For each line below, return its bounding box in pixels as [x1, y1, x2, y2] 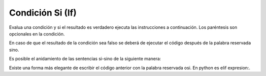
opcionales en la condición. [9, 31, 65, 37]
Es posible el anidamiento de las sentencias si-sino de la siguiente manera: [9, 56, 161, 62]
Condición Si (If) [9, 7, 77, 18]
